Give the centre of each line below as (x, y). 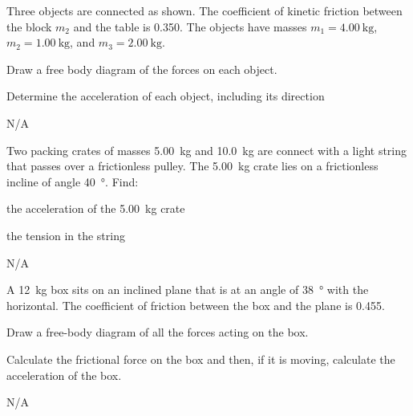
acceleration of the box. (64, 375)
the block (29, 26)
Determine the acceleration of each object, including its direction (166, 96)
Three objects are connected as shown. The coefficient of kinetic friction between (204, 10)
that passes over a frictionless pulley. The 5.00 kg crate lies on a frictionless (192, 166)
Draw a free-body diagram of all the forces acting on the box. (158, 332)
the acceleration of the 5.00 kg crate (96, 208)
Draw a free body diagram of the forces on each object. (142, 69)
